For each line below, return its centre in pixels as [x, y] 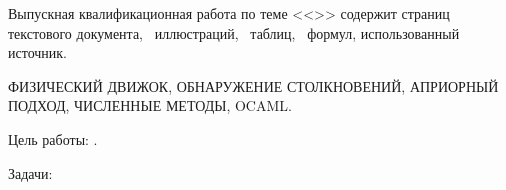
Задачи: [30, 172]
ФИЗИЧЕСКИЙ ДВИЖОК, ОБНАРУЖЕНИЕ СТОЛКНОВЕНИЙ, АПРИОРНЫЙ [253, 85]
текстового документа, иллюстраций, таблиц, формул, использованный [234, 32]
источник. [37, 52]
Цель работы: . [53, 138]
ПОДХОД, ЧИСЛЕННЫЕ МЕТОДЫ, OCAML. [150, 105]
